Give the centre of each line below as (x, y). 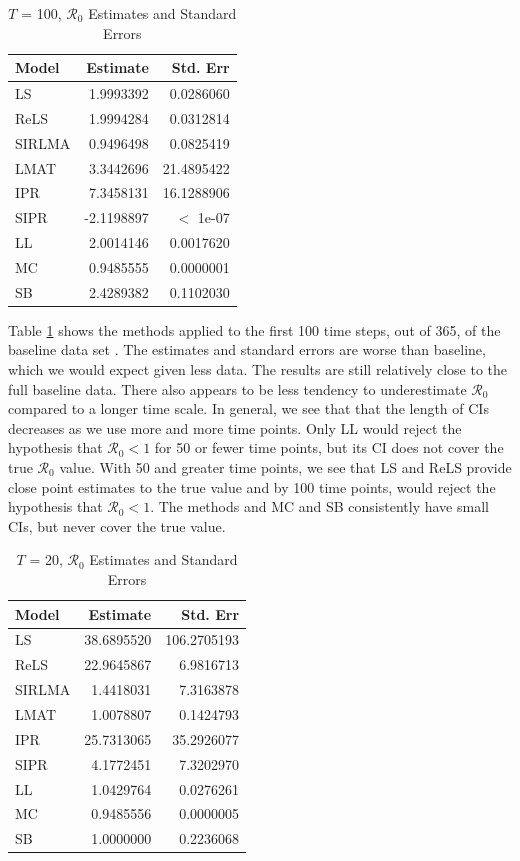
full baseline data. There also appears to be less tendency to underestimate (237, 388)
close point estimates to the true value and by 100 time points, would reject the (252, 486)
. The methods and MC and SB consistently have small (319, 506)
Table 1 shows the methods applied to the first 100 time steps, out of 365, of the (254, 329)
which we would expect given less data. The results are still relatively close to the (258, 369)
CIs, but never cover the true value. (117, 525)
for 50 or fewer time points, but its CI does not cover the (329, 447)
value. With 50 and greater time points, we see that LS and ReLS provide (285, 467)
